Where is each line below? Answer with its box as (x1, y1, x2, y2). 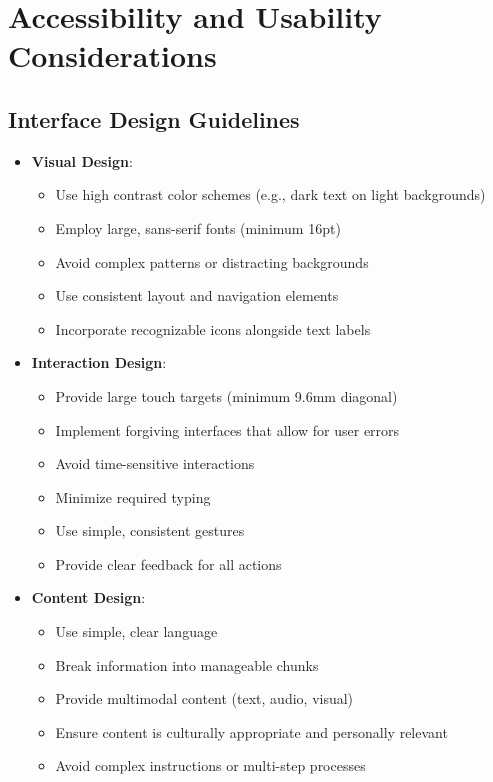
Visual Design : (31, 150, 133, 171)
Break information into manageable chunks (55, 654, 319, 675)
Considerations (8, 35, 217, 76)
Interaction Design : (31, 352, 167, 373)
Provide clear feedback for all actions (55, 553, 282, 574)
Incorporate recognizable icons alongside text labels (55, 318, 371, 339)
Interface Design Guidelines (8, 103, 300, 134)
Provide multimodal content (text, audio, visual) (55, 688, 354, 709)
